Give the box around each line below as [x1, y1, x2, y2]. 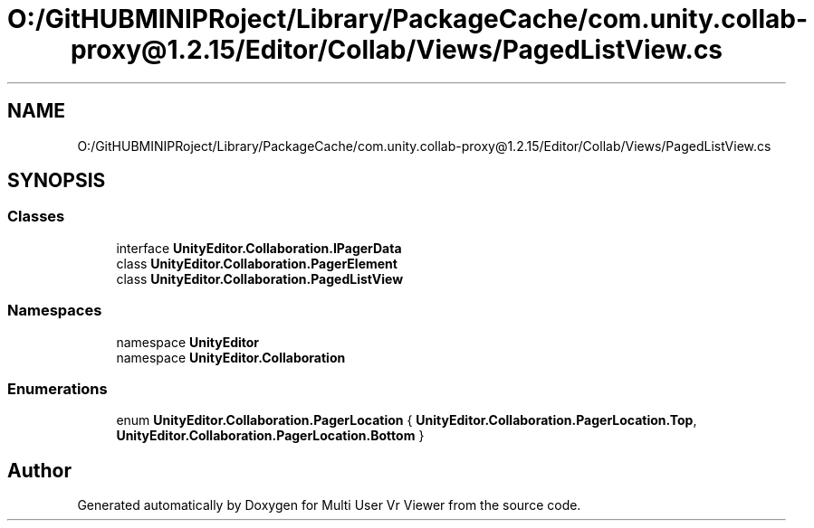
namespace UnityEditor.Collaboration [116, 349, 346, 365]
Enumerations [7, 379, 108, 398]
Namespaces [7, 301, 102, 320]
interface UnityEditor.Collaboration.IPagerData [116, 240, 402, 256]
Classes [7, 207, 65, 226]
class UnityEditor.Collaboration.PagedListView [116, 270, 404, 287]
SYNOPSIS [7, 169, 106, 193]
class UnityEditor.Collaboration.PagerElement [116, 255, 397, 271]
